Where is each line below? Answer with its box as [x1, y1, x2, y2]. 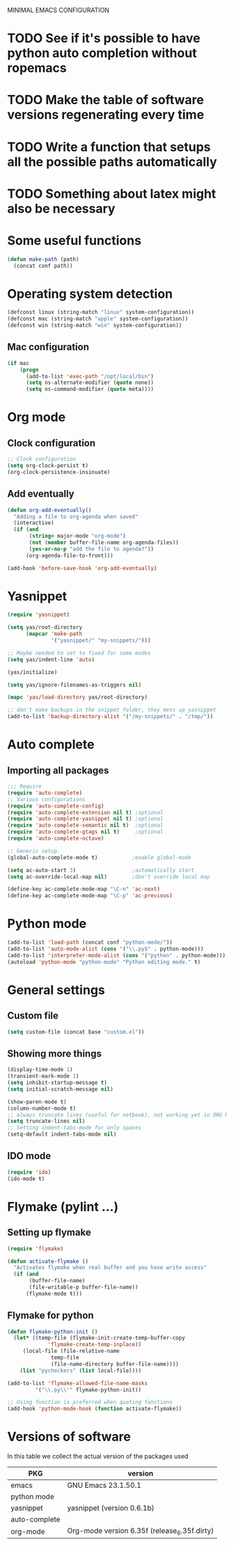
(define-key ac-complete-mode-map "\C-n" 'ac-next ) [7, 886, 160, 893]
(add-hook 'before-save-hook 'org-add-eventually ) [7, 564, 157, 572]
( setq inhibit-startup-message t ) [7, 1080, 108, 1087]
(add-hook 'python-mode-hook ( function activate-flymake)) [7, 1405, 182, 1412]
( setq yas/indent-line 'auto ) [7, 656, 95, 663]
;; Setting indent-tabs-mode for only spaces [7, 1124, 141, 1131]
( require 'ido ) [7, 1168, 52, 1175]
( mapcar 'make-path [25, 631, 82, 638]
